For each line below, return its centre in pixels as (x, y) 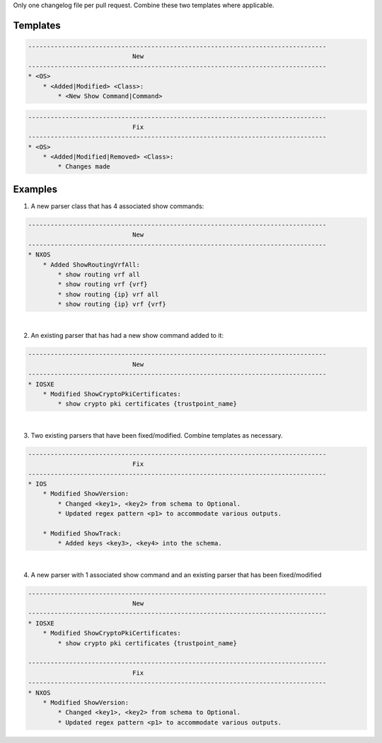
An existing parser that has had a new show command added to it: (127, 336)
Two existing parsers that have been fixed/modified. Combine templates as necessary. (157, 435)
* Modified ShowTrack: (82, 533)
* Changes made (84, 167)
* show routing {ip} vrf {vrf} (112, 304)
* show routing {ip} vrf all (108, 294)
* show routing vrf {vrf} (103, 284)
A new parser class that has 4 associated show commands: (117, 206)
